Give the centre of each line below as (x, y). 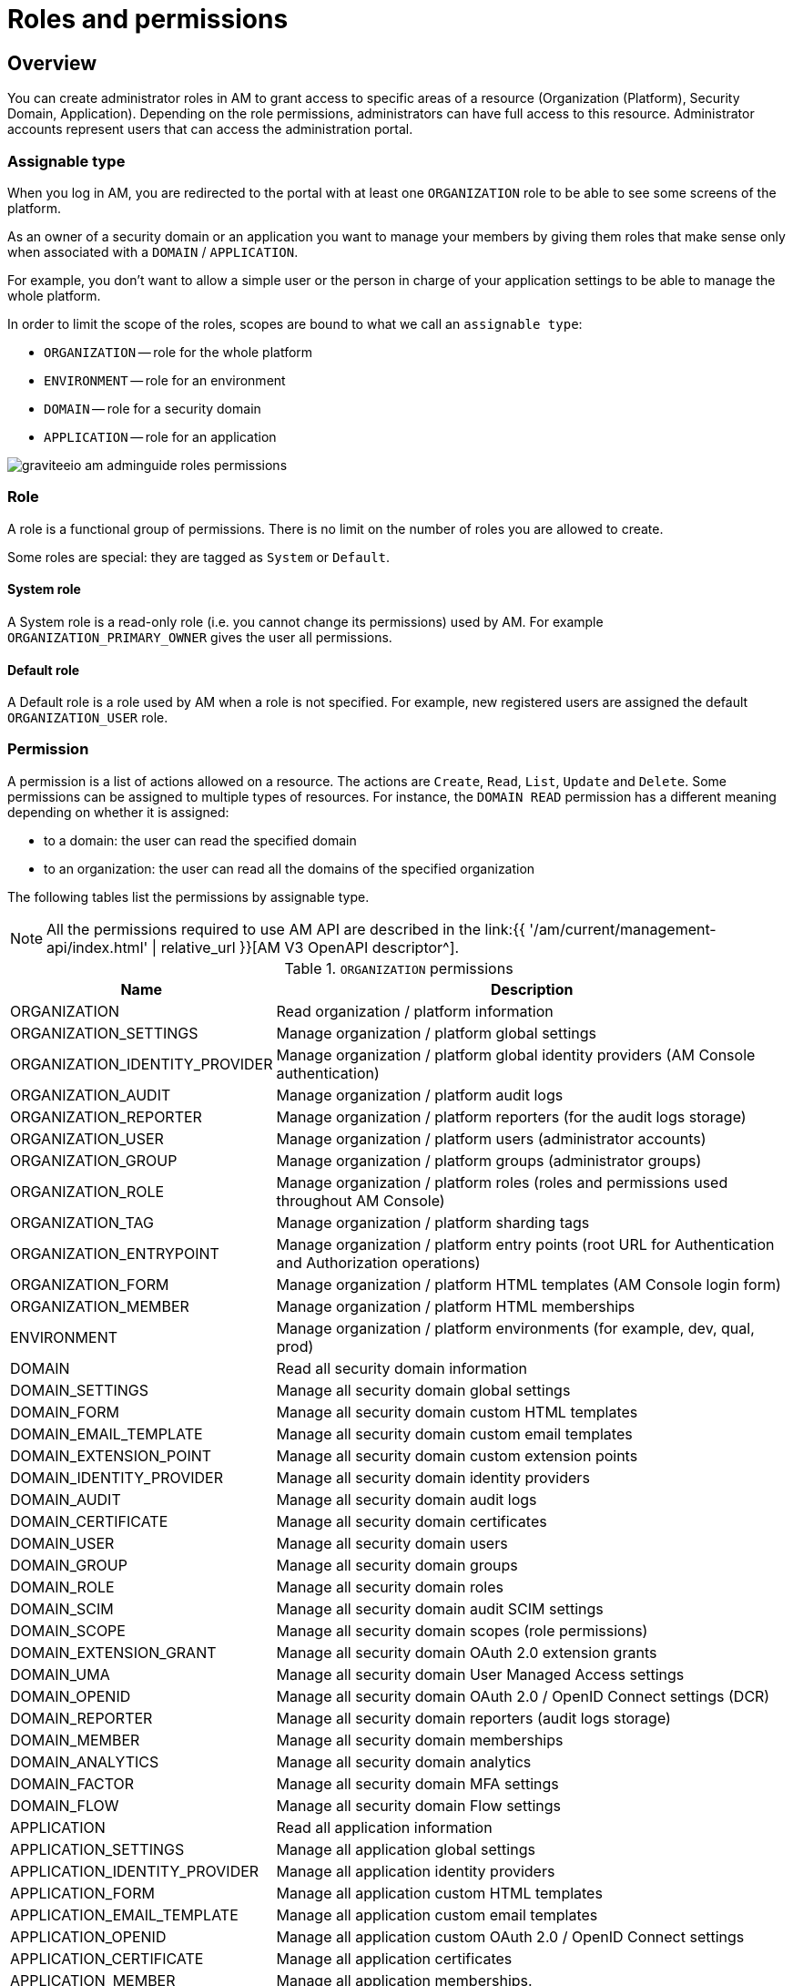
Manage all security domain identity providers (433, 1477)
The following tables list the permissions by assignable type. (188, 896)
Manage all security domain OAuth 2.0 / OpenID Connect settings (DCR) (523, 1696)
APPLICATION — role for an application (160, 436)
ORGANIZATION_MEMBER (100, 1306)
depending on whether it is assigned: (118, 812)
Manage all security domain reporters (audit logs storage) (473, 1718)
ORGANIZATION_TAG (82, 1222)
